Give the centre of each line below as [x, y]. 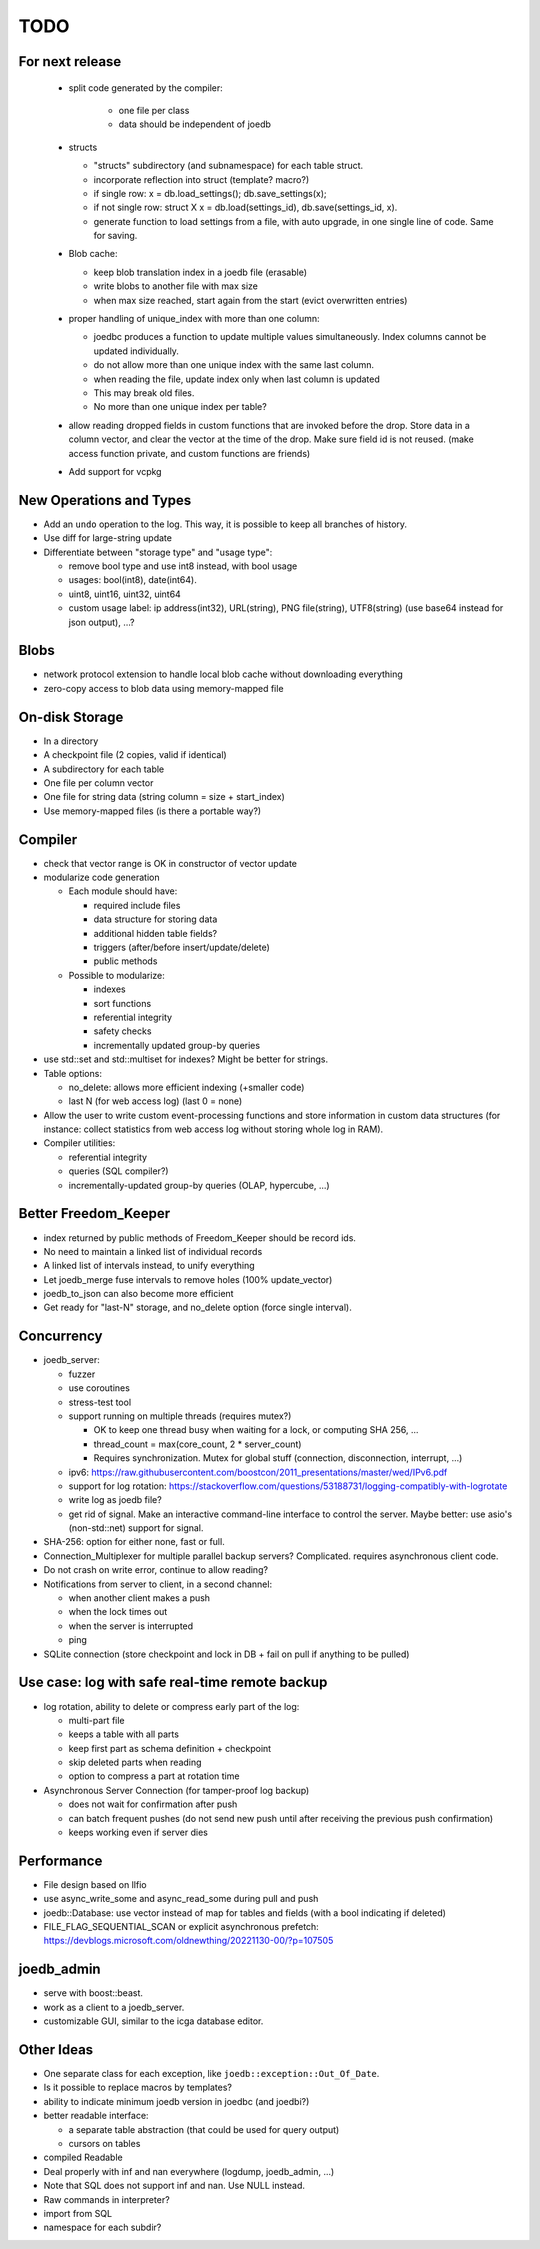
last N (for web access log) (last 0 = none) [155, 1101]
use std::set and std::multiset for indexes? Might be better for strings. [186, 1059]
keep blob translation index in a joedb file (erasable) [200, 272]
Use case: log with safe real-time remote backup [173, 1682]
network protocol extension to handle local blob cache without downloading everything [223, 674]
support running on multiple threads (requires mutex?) [180, 1416]
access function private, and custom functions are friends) [189, 453]
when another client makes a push [139, 1598]
